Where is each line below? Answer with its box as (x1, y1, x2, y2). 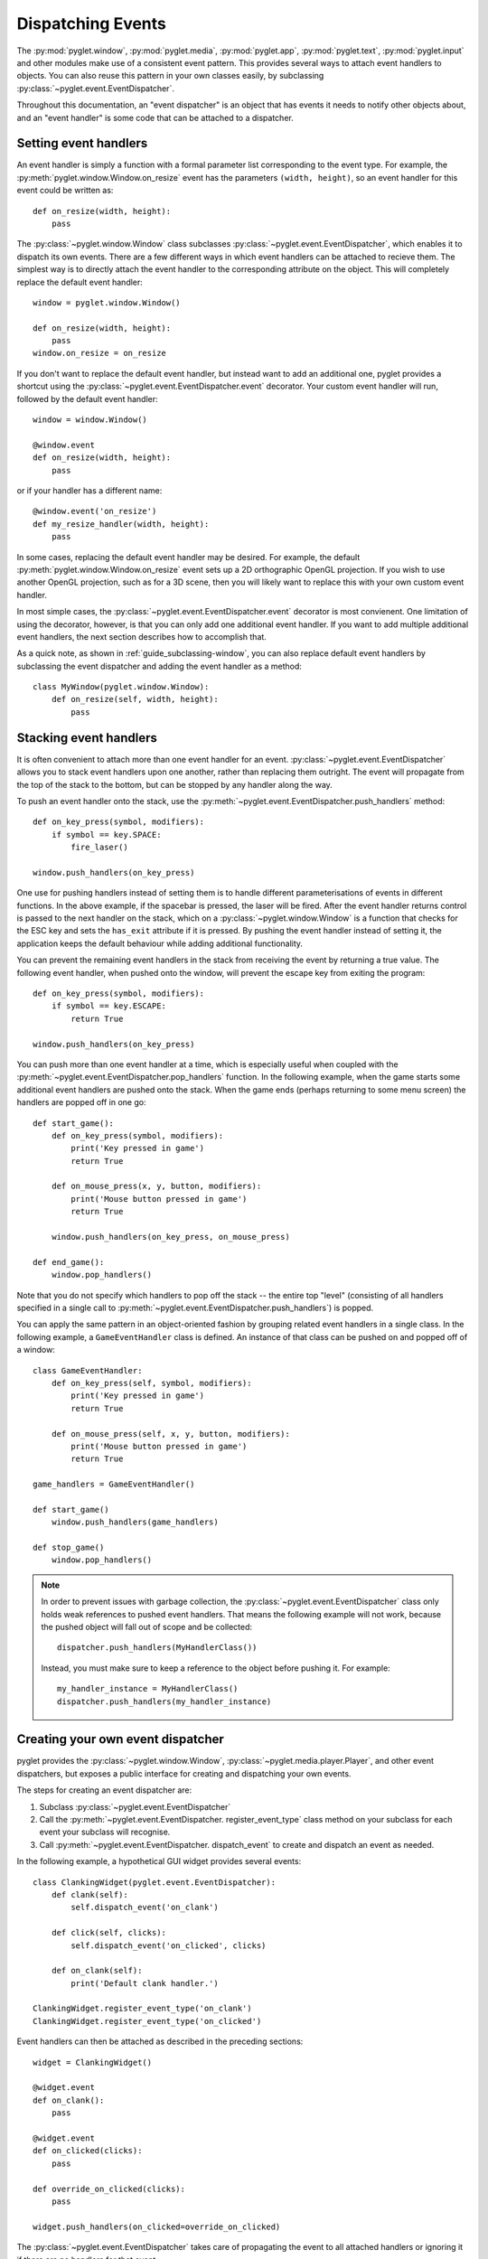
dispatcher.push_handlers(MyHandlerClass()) (57, 1643, 258, 1653)
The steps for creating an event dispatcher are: (16, 1785, 192, 1795)
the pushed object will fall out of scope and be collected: (41, 1621, 253, 1632)
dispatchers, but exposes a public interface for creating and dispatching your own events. (16, 1767, 352, 1779)
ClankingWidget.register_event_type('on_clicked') (33, 2016, 262, 2026)
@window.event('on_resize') (33, 506, 157, 517)
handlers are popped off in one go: (16, 1097, 146, 1108)
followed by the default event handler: (16, 393, 158, 404)
